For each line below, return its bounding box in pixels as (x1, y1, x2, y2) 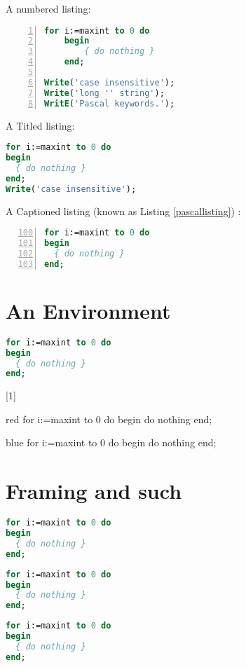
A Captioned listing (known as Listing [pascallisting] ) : (6, 203, 241, 218)
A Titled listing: (6, 118, 75, 132)
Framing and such (6, 476, 182, 505)
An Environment (6, 296, 171, 324)
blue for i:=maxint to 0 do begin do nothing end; (6, 435, 217, 450)
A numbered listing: (6, 1, 91, 15)
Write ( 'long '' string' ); (44, 88, 165, 98)
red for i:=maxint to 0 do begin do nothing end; (6, 411, 212, 426)
